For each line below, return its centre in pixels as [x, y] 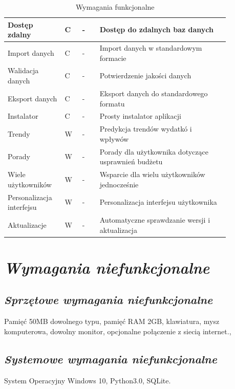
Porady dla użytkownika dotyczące [154, 151]
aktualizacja [118, 230]
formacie [113, 58]
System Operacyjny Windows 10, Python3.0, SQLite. [88, 380]
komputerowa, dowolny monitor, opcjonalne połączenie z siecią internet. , [118, 331]
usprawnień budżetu [131, 161]
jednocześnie [119, 184]
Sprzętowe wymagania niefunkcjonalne [109, 300]
